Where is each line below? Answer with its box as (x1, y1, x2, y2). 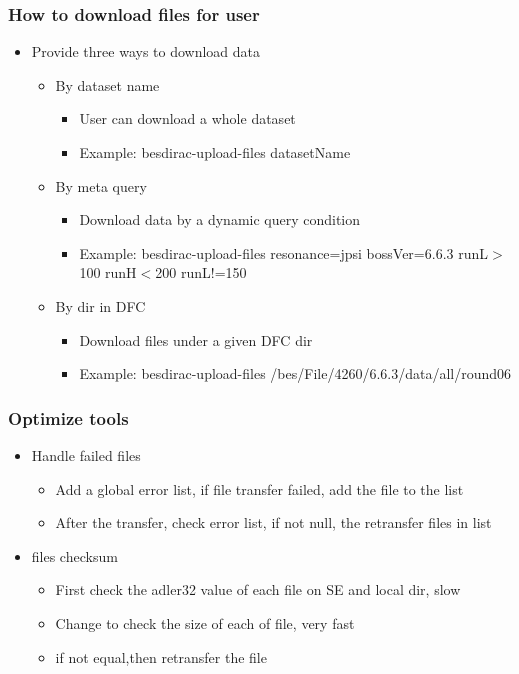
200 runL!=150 (155, 262, 247, 283)
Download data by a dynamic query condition (79, 209, 361, 230)
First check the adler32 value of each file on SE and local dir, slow (55, 579, 461, 600)
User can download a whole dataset (79, 108, 296, 129)
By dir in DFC (55, 295, 146, 316)
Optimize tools (8, 405, 129, 430)
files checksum (31, 545, 118, 566)
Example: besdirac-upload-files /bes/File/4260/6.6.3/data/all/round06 (79, 363, 512, 384)
